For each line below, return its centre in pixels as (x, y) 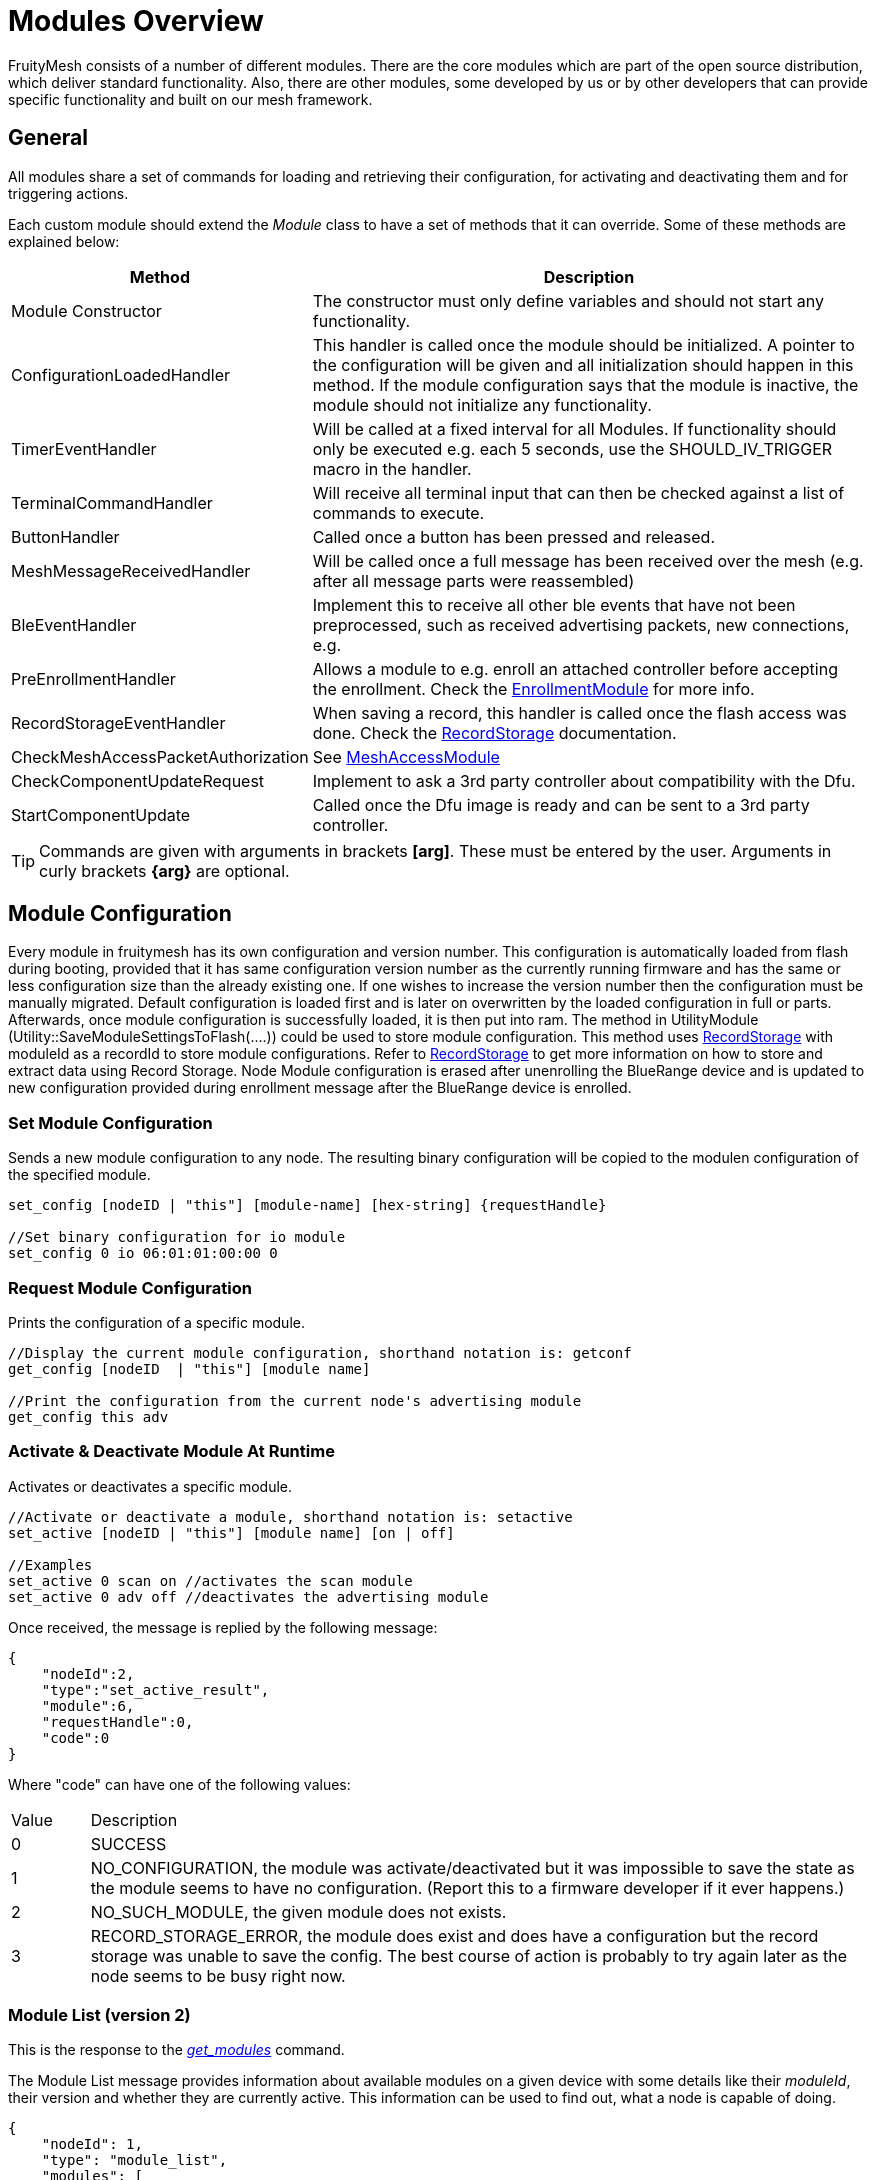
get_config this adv (88, 1416)
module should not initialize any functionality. (482, 404)
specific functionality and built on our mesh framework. (190, 99)
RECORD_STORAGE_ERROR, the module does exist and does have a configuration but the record (454, 1935)
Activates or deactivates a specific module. (150, 1486)
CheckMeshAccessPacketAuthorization (160, 756)
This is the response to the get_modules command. (176, 2050)
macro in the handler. (392, 468)
